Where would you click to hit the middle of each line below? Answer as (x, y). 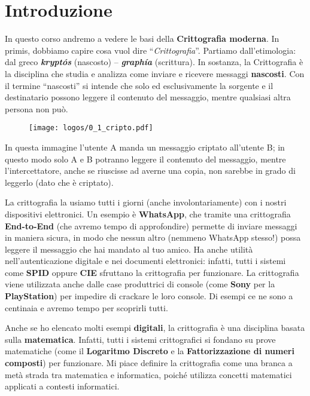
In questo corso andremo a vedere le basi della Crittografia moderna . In (142, 39)
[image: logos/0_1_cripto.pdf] (91, 128)
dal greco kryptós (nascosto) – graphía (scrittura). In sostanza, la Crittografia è (154, 62)
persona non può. (37, 108)
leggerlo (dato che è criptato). (59, 182)
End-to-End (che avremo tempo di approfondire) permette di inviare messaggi (151, 225)
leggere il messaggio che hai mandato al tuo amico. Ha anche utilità (129, 249)
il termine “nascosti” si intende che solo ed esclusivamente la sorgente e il (139, 85)
